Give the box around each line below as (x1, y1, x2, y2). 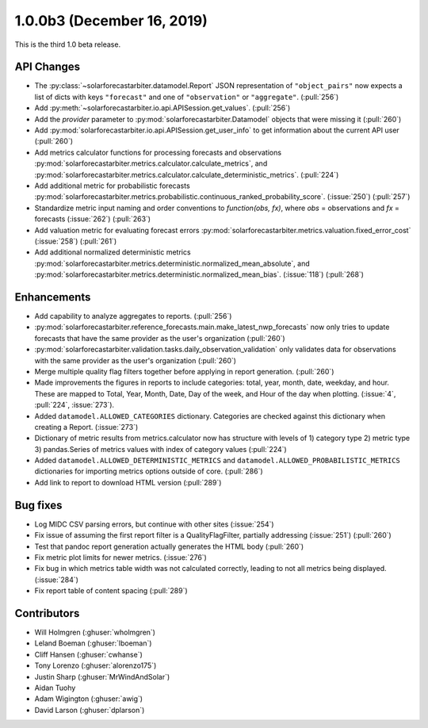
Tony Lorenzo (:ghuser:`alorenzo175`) (34, 661, 157, 670)
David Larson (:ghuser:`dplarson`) (34, 705, 145, 715)
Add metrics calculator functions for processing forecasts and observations (34, 148, 281, 157)
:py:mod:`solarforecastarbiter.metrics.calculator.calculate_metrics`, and (34, 159, 268, 168)
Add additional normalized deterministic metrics (34, 247, 191, 257)
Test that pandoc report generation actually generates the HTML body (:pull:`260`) (34, 542, 304, 551)
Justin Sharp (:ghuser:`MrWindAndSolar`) (34, 672, 170, 681)
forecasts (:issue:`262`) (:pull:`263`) (34, 214, 151, 224)
